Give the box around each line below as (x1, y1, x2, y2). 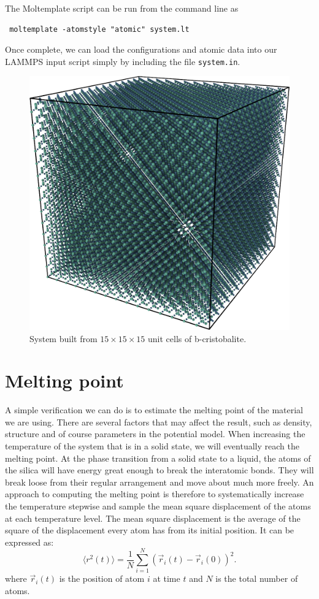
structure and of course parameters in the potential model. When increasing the (5, 427, 306, 440)
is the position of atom (59, 572, 145, 585)
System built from (29, 332, 98, 345)
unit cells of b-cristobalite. (148, 332, 247, 345)
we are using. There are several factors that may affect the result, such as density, (5, 415, 312, 428)
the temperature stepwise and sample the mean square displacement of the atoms (5, 499, 311, 512)
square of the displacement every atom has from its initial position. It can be (5, 524, 294, 536)
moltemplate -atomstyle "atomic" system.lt (9, 25, 190, 34)
